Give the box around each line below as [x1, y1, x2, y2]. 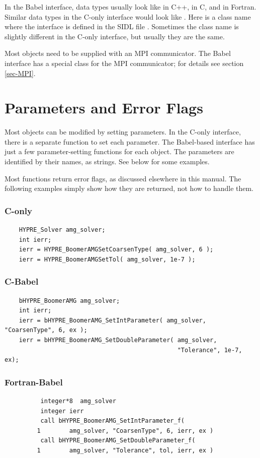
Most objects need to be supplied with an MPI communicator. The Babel [5, 48, 231, 58]
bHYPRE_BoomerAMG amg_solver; [19, 297, 120, 304]
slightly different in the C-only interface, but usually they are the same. [5, 31, 225, 41]
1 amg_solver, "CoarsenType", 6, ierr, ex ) [37, 427, 214, 434]
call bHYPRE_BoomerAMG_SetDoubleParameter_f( [40, 437, 196, 444]
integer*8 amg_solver [40, 398, 116, 405]
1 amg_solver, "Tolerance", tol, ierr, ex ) [37, 447, 214, 454]
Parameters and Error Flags [5, 97, 203, 118]
